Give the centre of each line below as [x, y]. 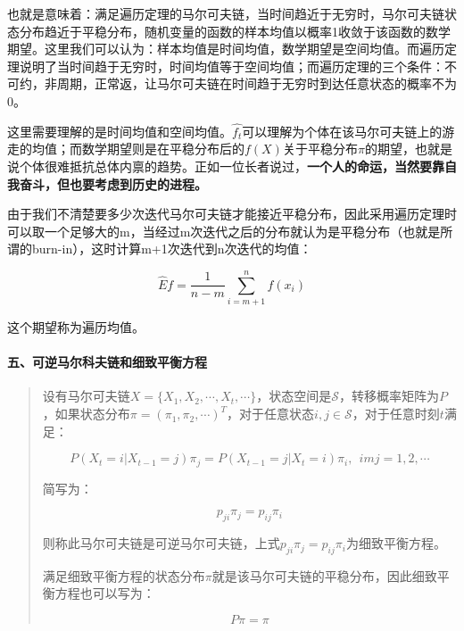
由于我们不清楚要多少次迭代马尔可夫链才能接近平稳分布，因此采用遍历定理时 [232, 214]
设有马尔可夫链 [86, 396]
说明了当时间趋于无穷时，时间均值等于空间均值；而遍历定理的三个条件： [232, 66]
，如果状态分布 [86, 414]
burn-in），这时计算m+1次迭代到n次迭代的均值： [172, 249]
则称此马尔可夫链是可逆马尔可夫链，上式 [161, 543]
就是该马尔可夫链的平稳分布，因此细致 [324, 575]
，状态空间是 [294, 396]
